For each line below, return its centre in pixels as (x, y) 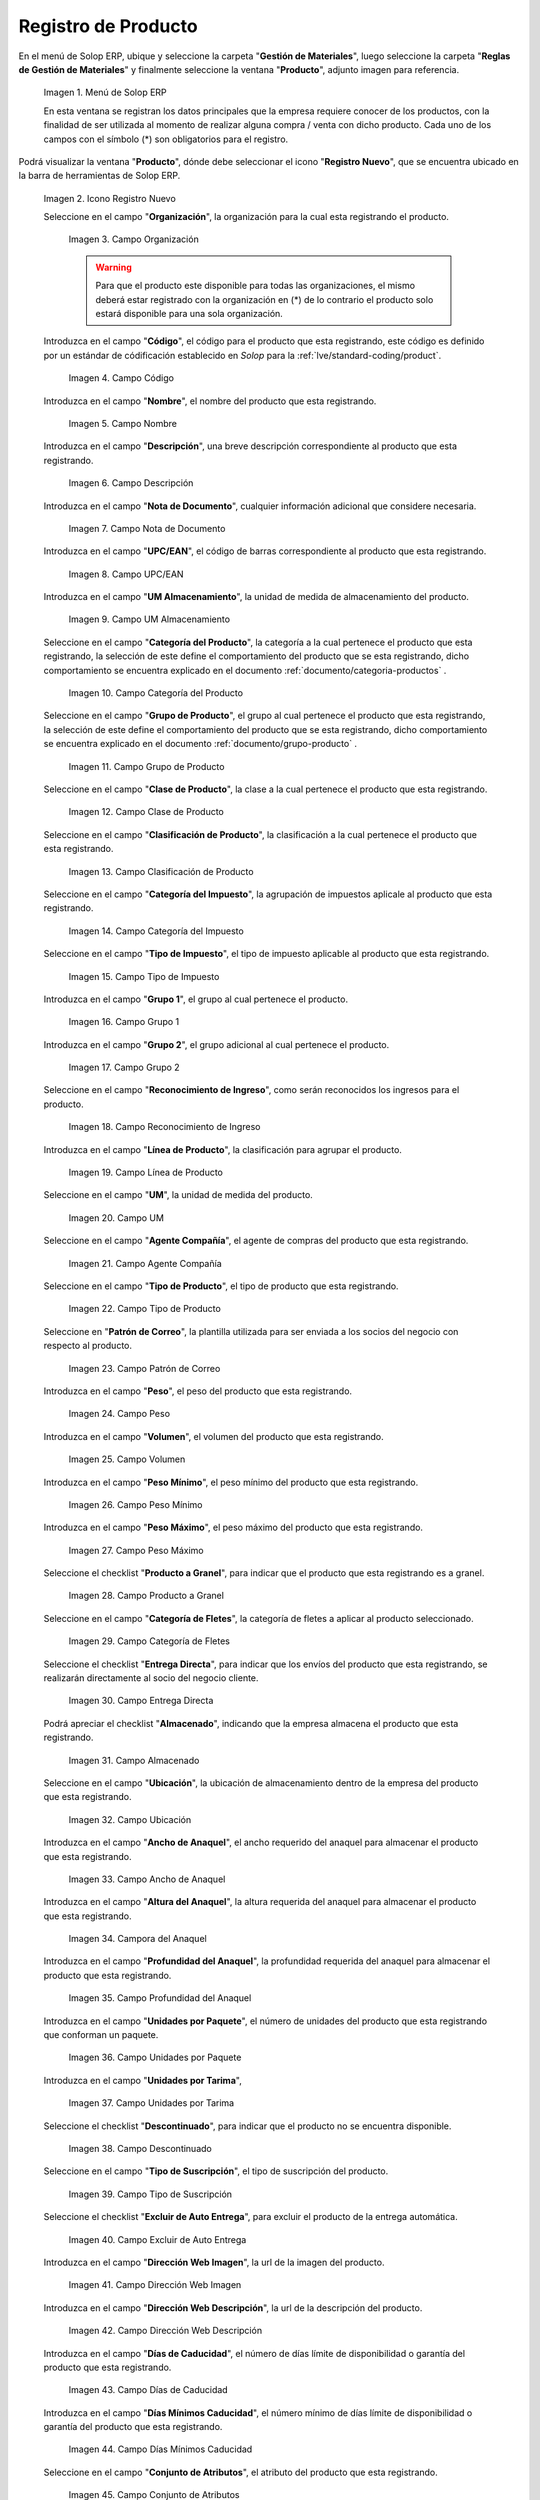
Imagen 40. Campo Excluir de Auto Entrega (157, 2239)
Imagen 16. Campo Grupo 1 (124, 1022)
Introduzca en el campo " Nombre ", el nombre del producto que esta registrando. (210, 401)
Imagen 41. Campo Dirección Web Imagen (155, 2285)
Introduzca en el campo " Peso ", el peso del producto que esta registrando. (198, 1391)
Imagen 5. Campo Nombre (122, 423)
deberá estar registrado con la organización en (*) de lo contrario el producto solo (264, 299)
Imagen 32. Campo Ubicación (130, 1819)
